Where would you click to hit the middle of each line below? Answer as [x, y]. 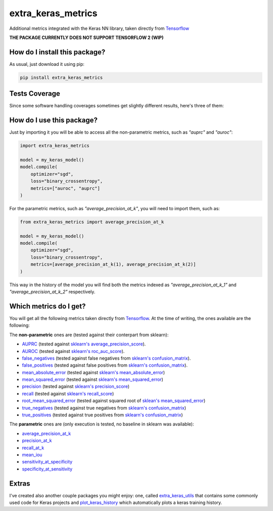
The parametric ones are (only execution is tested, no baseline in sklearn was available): [102, 424]
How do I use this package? [54, 120]
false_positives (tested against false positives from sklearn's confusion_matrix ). [105, 365]
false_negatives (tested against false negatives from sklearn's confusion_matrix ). [106, 358]
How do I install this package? [57, 52]
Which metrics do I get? [48, 306]
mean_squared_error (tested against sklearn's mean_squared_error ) [93, 379]
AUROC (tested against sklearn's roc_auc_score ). [73, 351]
